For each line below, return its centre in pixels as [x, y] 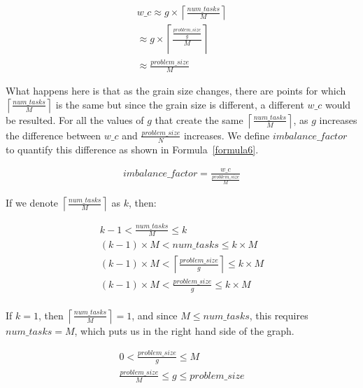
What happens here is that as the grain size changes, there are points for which [176, 91]
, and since [155, 315]
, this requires [279, 315]
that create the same [199, 119]
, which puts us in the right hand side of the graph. [184, 330]
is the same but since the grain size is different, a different [180, 104]
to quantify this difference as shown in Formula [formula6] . [132, 149]
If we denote [32, 203]
